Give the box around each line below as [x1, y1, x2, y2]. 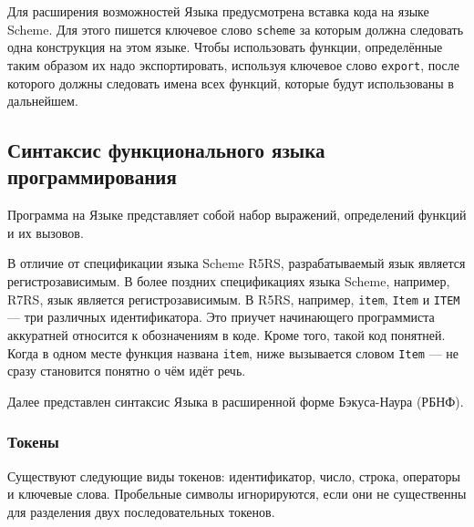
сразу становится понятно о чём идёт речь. [7, 361, 246, 380]
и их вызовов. [7, 222, 84, 242]
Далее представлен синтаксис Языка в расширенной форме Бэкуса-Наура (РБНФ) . [7, 391, 464, 410]
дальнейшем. [7, 91, 78, 110]
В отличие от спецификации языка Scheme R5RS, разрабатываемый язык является [7, 253, 466, 273]
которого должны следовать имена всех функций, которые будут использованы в [7, 73, 454, 92]
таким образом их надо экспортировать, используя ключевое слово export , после [7, 55, 459, 74]
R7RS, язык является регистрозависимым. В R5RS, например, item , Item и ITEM [7, 289, 460, 308]
